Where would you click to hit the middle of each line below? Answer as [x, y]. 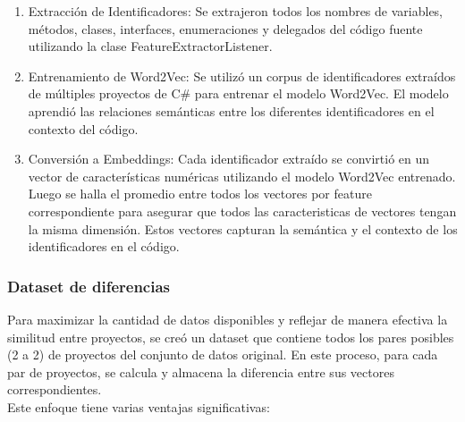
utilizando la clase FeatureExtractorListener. [150, 46]
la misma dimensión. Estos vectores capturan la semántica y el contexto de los [243, 228]
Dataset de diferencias [89, 286]
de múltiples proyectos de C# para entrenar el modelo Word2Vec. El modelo [238, 93]
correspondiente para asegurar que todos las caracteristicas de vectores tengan [242, 211]
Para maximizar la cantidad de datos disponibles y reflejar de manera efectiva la [228, 319]
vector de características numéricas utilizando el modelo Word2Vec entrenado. [242, 176]
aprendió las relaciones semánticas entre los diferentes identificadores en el [231, 110]
